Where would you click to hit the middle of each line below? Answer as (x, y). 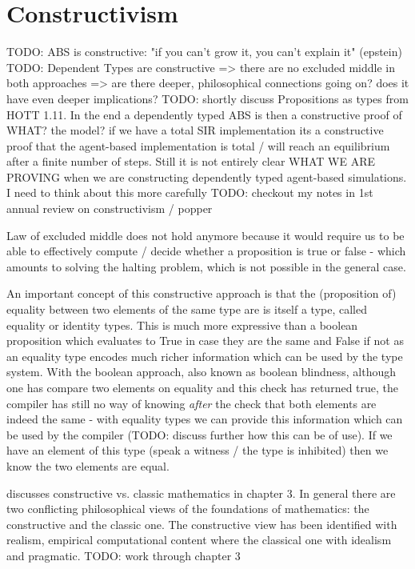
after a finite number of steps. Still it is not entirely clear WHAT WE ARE (191, 161)
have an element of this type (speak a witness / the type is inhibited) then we (198, 450)
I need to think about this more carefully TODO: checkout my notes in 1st (190, 192)
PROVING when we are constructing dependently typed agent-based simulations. (207, 176)
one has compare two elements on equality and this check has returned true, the (203, 387)
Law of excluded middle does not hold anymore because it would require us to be (206, 235)
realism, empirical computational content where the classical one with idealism (199, 540)
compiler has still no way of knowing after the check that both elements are (192, 403)
